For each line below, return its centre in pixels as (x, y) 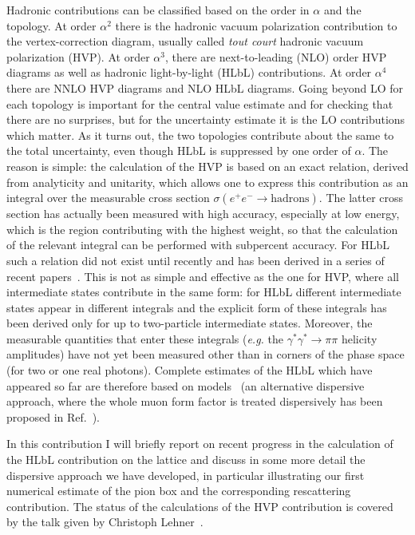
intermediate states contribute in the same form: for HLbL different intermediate (204, 292)
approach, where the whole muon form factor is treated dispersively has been (195, 401)
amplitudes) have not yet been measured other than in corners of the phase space (206, 354)
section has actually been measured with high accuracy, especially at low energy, (203, 214)
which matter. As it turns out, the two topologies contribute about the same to (200, 135)
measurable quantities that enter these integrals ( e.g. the (145, 338)
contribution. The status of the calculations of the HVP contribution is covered (200, 506)
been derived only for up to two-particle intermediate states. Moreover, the (190, 323)
